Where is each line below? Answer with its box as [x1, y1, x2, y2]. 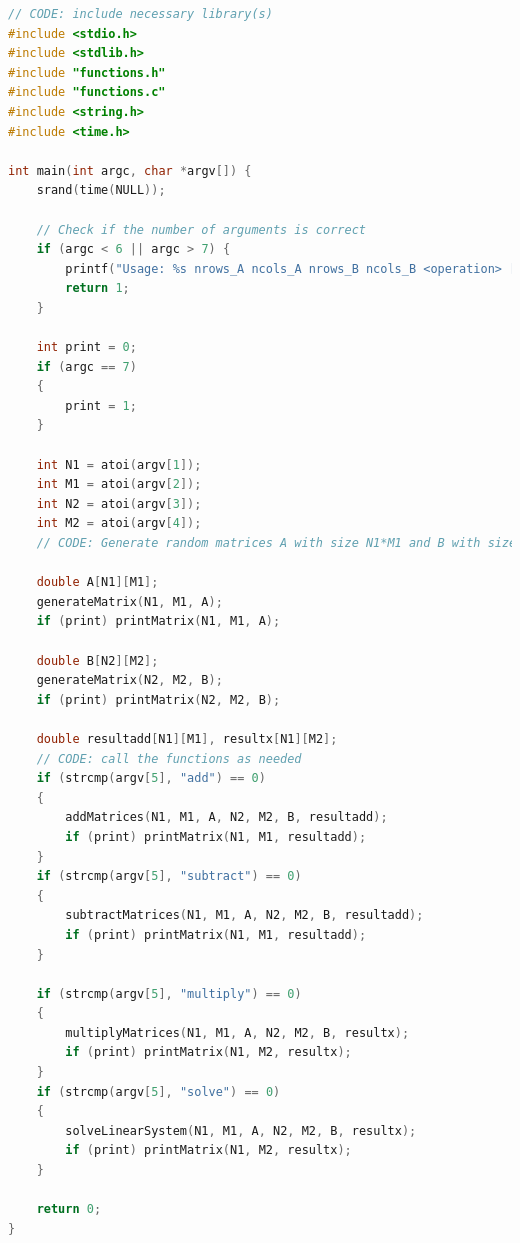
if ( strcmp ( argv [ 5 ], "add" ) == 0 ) [36, 771, 266, 786]
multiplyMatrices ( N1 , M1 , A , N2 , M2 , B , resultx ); [65, 1025, 410, 1040]
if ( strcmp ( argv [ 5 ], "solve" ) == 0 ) [36, 1084, 281, 1099]
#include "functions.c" [8, 85, 166, 100]
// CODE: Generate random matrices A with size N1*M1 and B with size [36, 536, 517, 551]
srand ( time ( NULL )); [36, 183, 166, 198]
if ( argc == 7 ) [36, 359, 137, 374]
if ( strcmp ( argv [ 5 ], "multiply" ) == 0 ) [36, 986, 302, 1001]
